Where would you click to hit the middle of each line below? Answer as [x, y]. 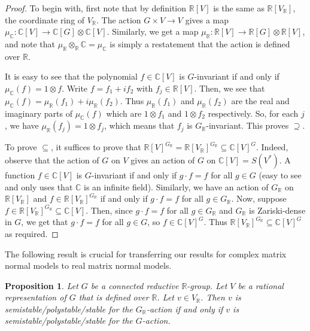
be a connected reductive [135, 285]
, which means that [139, 125]
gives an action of [163, 160]
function [20, 174]
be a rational [261, 285]
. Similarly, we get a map [153, 31]
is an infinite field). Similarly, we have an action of [176, 186]
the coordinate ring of [45, 19]
